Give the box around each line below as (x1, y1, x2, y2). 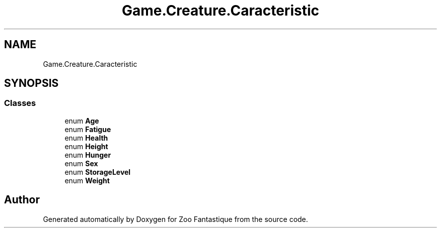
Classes (4, 98, 36, 108)
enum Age (64, 116, 99, 125)
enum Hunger (64, 150, 111, 159)
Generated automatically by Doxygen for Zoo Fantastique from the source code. (43, 214, 308, 223)
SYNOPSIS (4, 77, 59, 90)
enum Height (64, 142, 108, 151)
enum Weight (64, 176, 110, 185)
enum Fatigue (64, 125, 111, 134)
